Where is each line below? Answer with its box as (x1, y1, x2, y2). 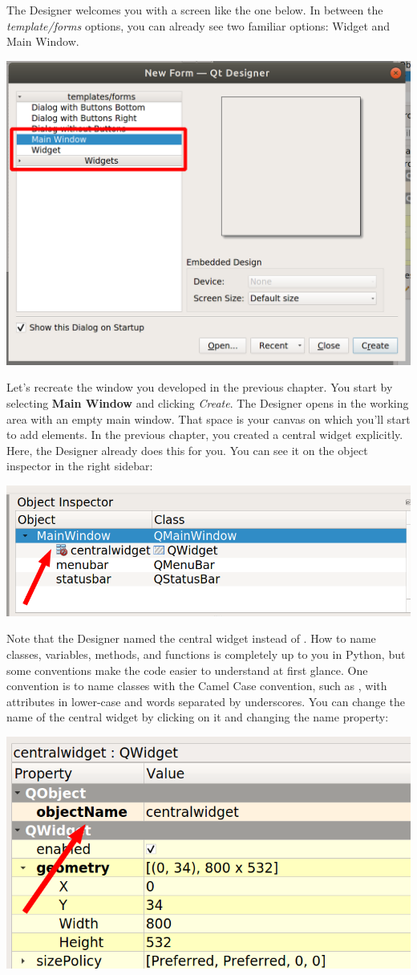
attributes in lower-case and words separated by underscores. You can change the (6, 693, 405, 709)
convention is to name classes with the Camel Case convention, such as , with (6, 677, 387, 694)
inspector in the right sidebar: (6, 457, 153, 474)
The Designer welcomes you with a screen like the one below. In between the (6, 2, 383, 18)
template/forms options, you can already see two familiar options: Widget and (6, 17, 391, 34)
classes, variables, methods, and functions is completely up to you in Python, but (6, 646, 406, 663)
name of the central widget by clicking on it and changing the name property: (6, 709, 389, 725)
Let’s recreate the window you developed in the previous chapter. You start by (6, 379, 393, 396)
